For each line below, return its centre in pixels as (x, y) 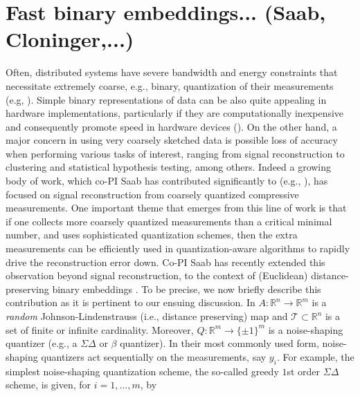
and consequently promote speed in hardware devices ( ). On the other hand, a (171, 126)
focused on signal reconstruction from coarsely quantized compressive (152, 194)
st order (304, 371)
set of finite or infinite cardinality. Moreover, (100, 329)
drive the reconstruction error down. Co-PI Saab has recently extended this (165, 262)
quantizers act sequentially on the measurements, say (154, 356)
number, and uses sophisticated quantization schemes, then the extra (152, 235)
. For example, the (315, 356)
